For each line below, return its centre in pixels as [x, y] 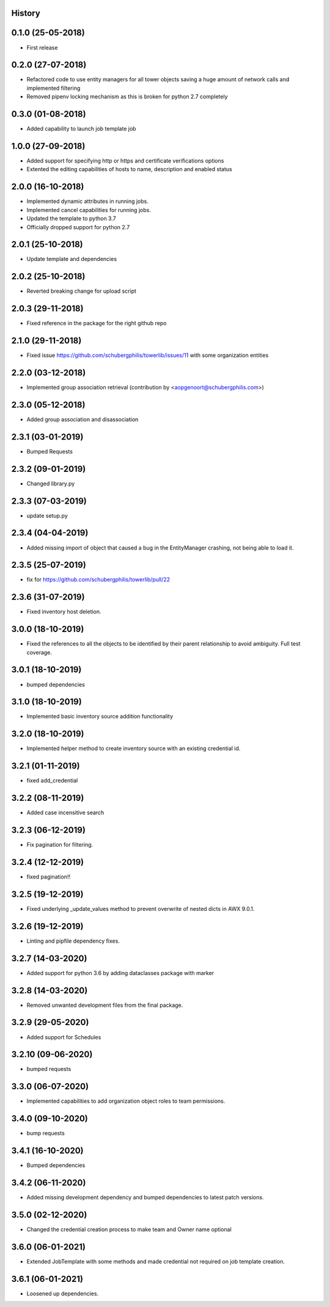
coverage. [39, 652]
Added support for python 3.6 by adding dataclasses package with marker [120, 973]
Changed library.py [51, 484]
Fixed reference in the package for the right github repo [97, 323]
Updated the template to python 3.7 [71, 219]
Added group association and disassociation [82, 419]
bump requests [46, 1133]
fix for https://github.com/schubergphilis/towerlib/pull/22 [98, 580]
